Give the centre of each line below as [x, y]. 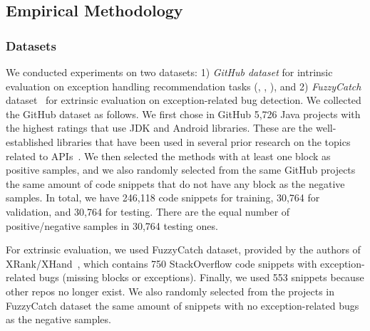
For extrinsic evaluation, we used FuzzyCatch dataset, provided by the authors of [183, 249]
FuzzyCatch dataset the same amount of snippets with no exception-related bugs [183, 305]
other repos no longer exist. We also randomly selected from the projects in [170, 291]
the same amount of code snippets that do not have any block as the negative [175, 183]
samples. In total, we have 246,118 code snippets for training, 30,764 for [163, 198]
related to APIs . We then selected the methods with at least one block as [168, 156]
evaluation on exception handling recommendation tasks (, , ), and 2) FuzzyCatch [184, 86]
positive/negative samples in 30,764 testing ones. [112, 225]
